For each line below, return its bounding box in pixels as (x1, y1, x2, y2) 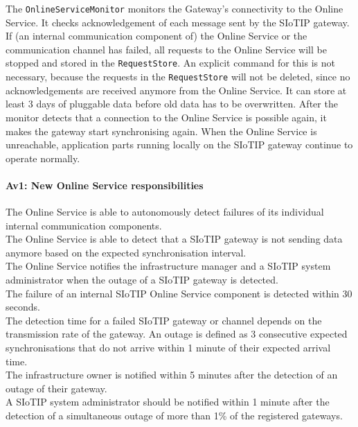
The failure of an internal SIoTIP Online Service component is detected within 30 (6, 286, 352, 300)
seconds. (6, 299, 40, 314)
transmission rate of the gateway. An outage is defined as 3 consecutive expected (6, 326, 348, 341)
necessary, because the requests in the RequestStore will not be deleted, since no (6, 69, 350, 84)
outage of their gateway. (6, 381, 107, 395)
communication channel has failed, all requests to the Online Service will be (6, 42, 327, 56)
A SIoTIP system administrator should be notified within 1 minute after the (6, 394, 330, 409)
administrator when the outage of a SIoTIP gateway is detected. (6, 272, 278, 287)
